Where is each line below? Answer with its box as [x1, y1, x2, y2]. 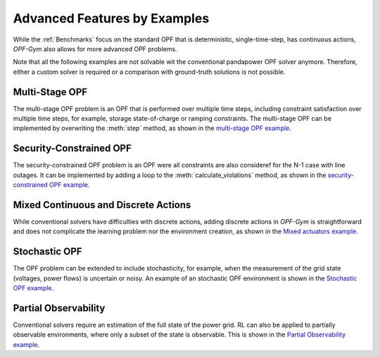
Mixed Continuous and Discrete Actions [13, 199, 191, 211]
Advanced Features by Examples [13, 11, 210, 26]
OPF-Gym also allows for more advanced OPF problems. [13, 44, 177, 53]
